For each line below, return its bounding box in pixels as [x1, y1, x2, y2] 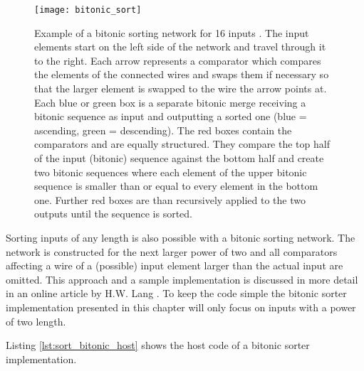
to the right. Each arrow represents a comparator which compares [34, 53, 321, 68]
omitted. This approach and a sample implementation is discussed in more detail [6, 271, 358, 286]
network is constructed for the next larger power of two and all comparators [6, 244, 338, 259]
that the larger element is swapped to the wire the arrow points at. [34, 81, 327, 96]
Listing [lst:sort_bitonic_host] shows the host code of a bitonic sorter [6, 338, 310, 353]
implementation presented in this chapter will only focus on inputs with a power [6, 299, 356, 314]
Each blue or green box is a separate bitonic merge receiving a [34, 95, 306, 109]
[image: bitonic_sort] [34, 5, 142, 15]
